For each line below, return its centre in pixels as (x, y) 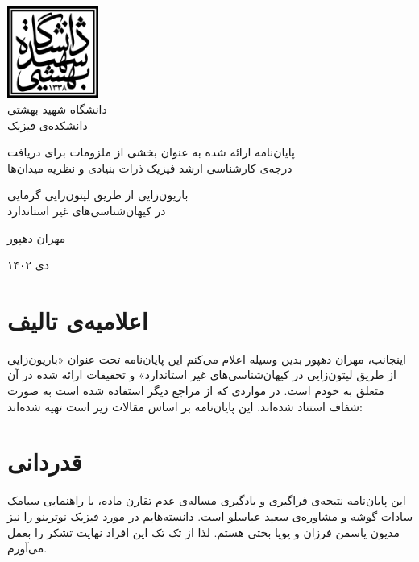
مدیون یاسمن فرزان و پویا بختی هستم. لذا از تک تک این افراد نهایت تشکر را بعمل (204, 532)
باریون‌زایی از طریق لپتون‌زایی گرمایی (98, 195)
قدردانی (45, 462)
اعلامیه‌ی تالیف (78, 320)
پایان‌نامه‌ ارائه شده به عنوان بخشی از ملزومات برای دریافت (151, 152)
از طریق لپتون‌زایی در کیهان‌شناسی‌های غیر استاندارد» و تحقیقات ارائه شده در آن (202, 375)
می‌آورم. (27, 548)
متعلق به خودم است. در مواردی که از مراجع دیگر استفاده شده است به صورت (196, 391)
